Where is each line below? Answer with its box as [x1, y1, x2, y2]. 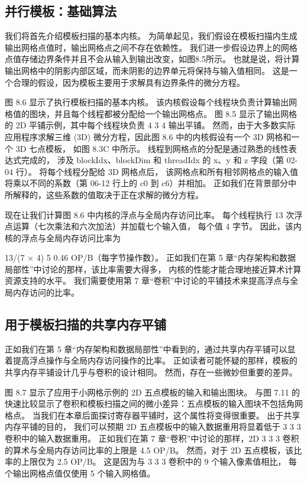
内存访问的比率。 [12, 286, 79, 299]
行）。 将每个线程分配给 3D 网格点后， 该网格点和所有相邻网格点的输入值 [15, 165, 299, 177]
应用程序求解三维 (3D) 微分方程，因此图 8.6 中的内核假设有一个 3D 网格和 [5, 130, 292, 142]
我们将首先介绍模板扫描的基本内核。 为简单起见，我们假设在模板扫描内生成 [5, 30, 298, 42]
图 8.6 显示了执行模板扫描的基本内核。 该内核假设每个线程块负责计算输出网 [5, 96, 297, 108]
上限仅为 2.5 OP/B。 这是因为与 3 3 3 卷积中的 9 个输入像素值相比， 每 [21, 455, 297, 468]
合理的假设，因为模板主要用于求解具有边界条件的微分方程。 [12, 76, 245, 88]
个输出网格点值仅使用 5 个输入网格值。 [5, 466, 156, 479]
